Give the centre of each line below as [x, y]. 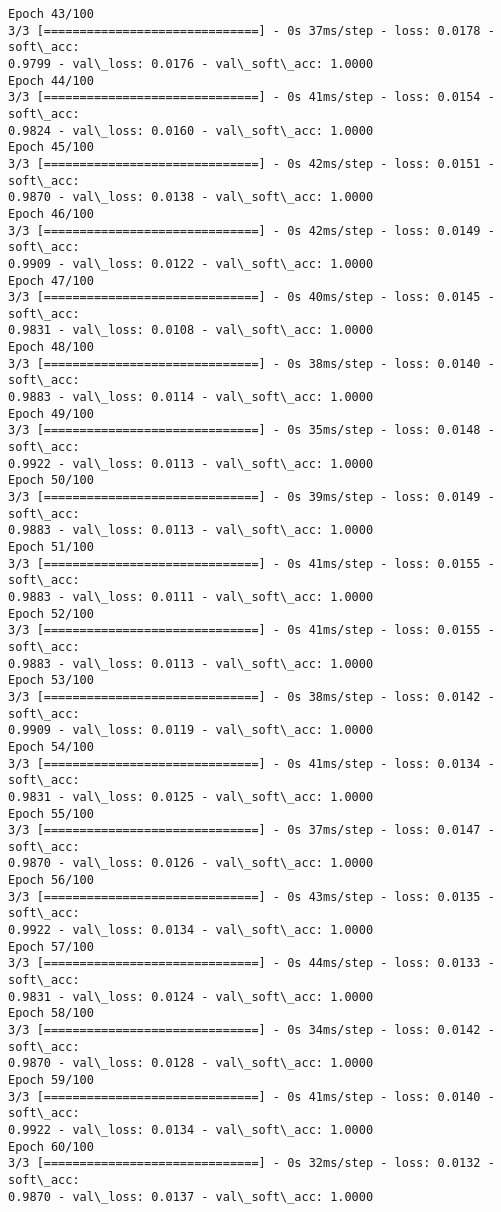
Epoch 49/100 [51, 413]
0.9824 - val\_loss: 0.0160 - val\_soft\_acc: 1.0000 [191, 130]
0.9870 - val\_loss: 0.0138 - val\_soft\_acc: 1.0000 [191, 197]
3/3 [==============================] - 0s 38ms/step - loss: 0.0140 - [251, 363]
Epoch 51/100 [51, 547]
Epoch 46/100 [51, 213]
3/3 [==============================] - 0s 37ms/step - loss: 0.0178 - [251, 30]
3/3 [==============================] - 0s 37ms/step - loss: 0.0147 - [251, 830]
